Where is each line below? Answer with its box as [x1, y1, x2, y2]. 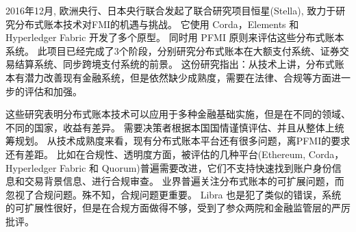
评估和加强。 [24, 83, 82, 98]
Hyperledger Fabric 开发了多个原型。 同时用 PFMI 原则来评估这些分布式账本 [5, 30, 344, 44]
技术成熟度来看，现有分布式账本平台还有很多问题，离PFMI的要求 [56, 133, 351, 148]
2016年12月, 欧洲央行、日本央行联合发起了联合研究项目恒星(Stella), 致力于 [5, 3, 336, 17]
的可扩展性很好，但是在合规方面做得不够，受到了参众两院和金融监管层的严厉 [5, 201, 351, 215]
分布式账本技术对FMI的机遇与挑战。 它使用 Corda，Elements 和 [14, 16, 299, 31]
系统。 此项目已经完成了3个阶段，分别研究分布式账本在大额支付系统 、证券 [5, 43, 340, 57]
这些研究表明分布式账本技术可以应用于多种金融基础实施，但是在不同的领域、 [5, 107, 351, 121]
